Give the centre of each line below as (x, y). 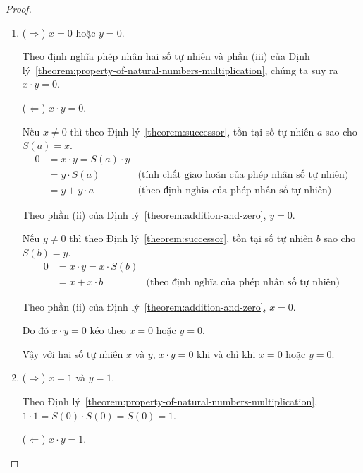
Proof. (19, 8)
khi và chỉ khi (226, 353)
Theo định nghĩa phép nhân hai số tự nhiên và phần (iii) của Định (166, 56)
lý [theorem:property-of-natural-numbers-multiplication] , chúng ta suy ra (180, 70)
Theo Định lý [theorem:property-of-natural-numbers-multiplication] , (170, 401)
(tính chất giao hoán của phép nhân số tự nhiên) (243, 175)
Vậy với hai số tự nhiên (73, 353)
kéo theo (108, 330)
